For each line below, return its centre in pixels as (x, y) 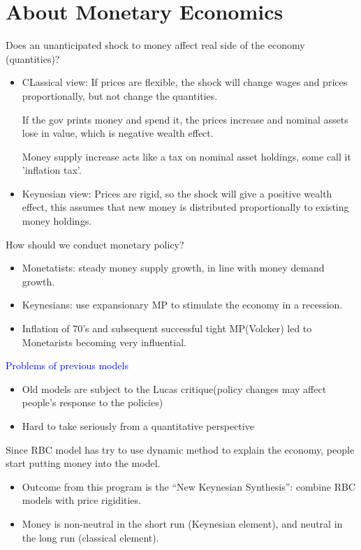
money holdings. (57, 221)
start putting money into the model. (83, 463)
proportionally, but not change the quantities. (120, 95)
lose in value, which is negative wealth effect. (118, 133)
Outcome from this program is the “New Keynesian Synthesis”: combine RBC (189, 486)
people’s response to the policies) (93, 402)
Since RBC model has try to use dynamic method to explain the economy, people (180, 449)
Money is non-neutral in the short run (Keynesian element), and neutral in (182, 523)
